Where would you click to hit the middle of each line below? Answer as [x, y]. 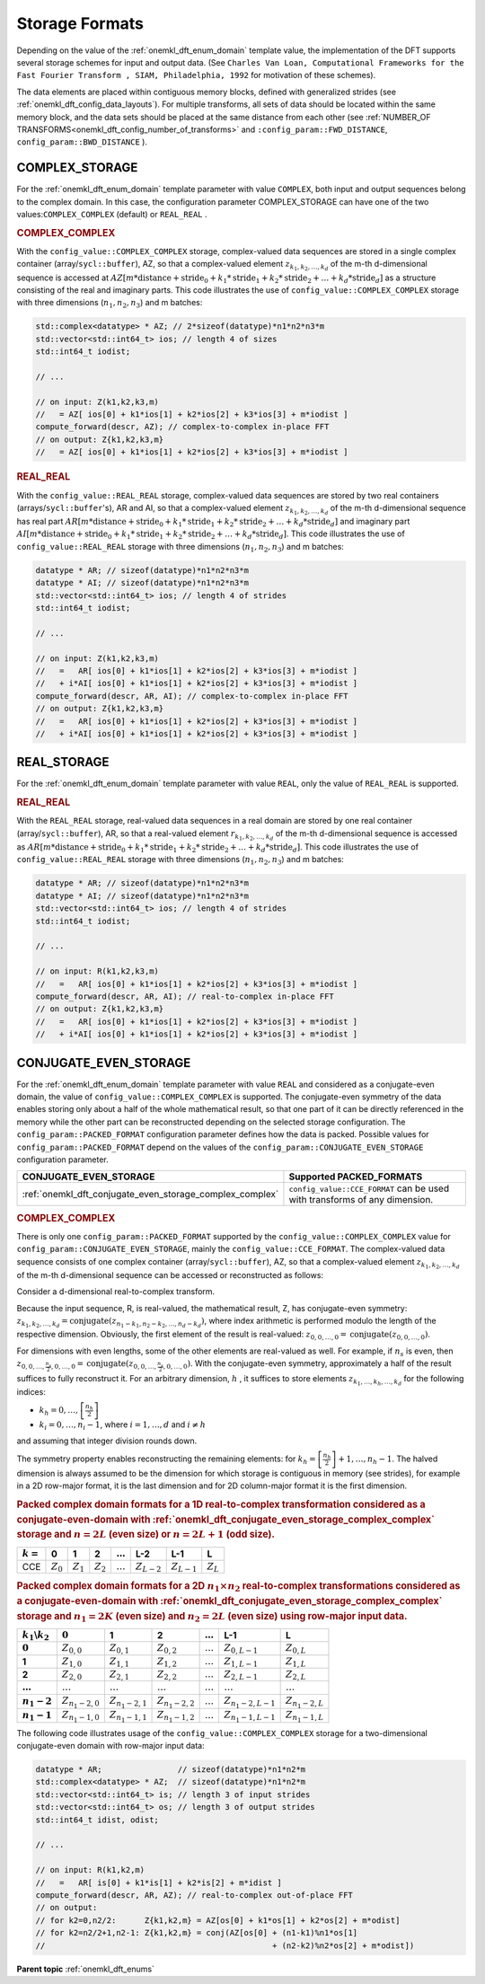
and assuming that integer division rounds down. [107, 1441]
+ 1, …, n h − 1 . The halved [388, 1459]
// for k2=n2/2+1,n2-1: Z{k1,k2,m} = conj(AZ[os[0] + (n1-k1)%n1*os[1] [197, 1933]
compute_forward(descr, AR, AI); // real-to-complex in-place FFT [185, 996]
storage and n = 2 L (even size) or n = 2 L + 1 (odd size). [146, 1534]
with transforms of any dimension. [361, 1200]
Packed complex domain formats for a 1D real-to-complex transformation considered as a [221, 1504]
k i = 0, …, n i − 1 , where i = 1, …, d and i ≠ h [123, 1425]
